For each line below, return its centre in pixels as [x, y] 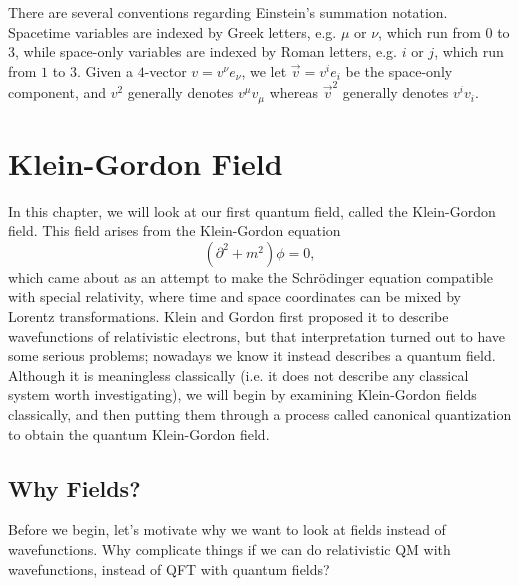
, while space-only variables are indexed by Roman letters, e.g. [206, 51]
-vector [165, 70]
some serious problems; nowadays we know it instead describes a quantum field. [252, 355]
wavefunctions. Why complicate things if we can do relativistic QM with [229, 549]
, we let [264, 70]
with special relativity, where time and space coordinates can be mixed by [234, 296]
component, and [57, 92]
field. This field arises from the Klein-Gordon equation [174, 230]
